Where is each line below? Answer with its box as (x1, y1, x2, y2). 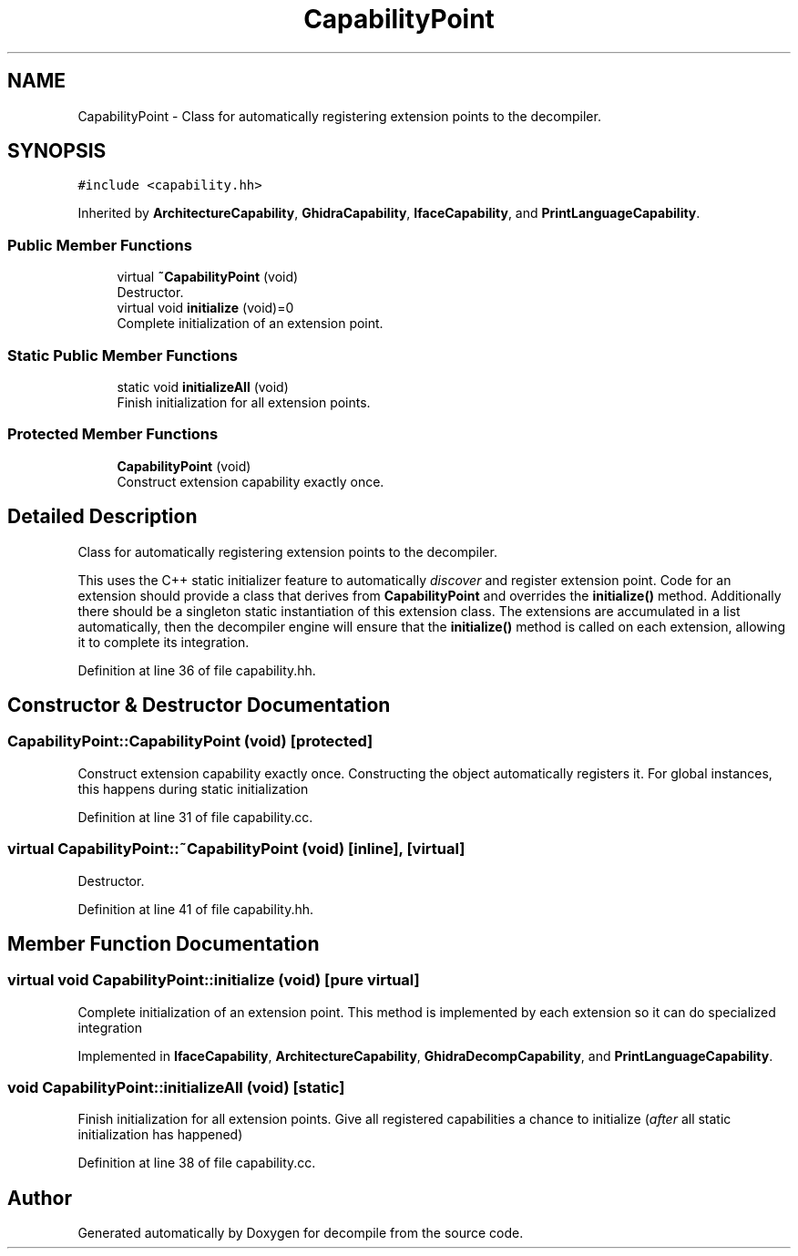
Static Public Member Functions (7, 345, 239, 365)
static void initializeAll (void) (117, 378, 289, 395)
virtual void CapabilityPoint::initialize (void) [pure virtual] (7, 971, 420, 990)
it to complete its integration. (77, 633, 250, 650)
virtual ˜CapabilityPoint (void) (117, 269, 299, 285)
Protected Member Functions (7, 425, 219, 444)
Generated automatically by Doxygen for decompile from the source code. (77, 1225, 524, 1241)
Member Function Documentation (7, 932, 320, 955)
